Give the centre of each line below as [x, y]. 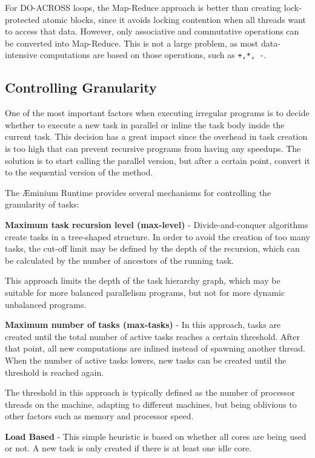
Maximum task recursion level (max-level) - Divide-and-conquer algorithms [157, 224]
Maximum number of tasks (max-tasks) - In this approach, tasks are [143, 325]
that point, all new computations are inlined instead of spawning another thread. [155, 348]
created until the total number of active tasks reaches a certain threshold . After [153, 336]
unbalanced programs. [46, 304]
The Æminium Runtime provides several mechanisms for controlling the [138, 192]
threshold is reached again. [55, 372]
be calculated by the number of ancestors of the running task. [119, 260]
